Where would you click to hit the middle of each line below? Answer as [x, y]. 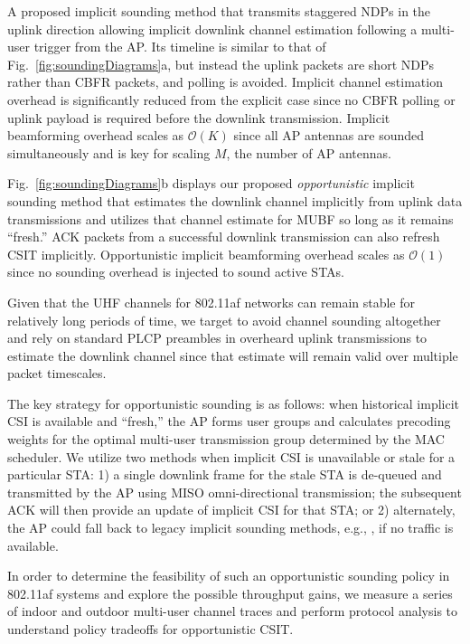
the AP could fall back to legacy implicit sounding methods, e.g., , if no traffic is [230, 528]
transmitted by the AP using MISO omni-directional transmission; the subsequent [235, 492]
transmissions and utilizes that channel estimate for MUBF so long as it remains [230, 218]
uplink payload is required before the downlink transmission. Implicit [199, 117]
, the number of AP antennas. [309, 152]
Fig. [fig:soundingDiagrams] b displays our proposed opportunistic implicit [211, 183]
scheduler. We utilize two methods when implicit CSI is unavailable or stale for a [231, 456]
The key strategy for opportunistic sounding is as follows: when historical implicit [234, 403]
